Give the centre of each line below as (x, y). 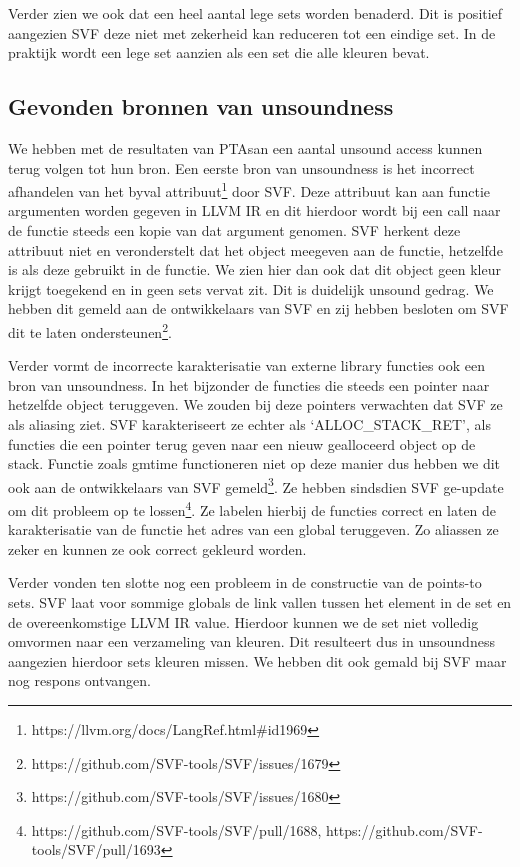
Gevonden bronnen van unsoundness (201, 106)
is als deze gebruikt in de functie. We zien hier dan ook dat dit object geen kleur (254, 269)
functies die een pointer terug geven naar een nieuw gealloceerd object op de (242, 443)
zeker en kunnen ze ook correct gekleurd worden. (157, 548)
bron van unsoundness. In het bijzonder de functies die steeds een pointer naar (249, 384)
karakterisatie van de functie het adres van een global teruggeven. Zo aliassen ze (253, 529)
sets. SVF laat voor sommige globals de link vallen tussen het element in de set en (260, 602)
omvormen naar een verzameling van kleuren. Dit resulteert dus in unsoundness (251, 641)
